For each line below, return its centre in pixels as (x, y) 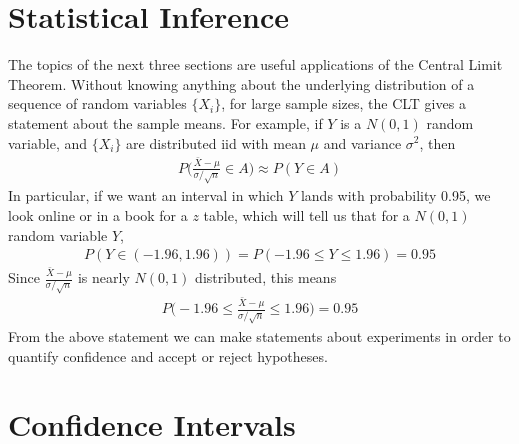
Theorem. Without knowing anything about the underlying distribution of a (241, 83)
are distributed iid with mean (216, 142)
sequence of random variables (97, 103)
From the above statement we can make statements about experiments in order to (259, 335)
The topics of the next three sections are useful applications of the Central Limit (255, 64)
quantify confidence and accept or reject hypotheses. (168, 355)
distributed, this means (266, 277)
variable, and (48, 142)
